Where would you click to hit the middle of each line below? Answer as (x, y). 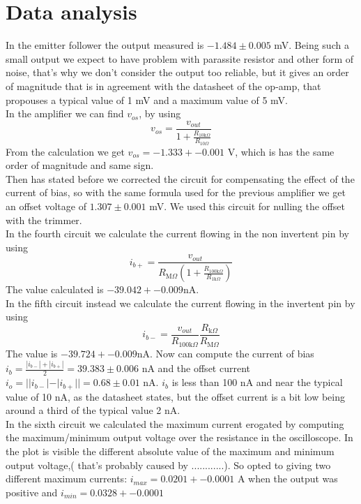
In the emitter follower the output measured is (105, 45)
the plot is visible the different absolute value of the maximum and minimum (170, 451)
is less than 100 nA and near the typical (257, 382)
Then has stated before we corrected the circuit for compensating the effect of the (180, 178)
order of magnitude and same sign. (80, 165)
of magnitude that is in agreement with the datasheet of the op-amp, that (163, 86)
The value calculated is (55, 289)
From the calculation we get (65, 151)
